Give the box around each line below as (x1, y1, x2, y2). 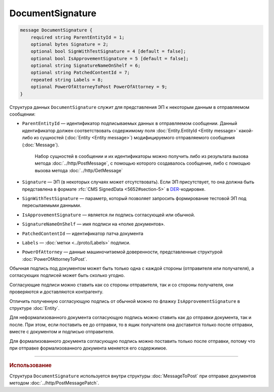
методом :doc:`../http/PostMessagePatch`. (9, 380, 99, 386)
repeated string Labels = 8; (30, 76, 104, 83)
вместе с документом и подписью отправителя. (9, 329, 114, 335)
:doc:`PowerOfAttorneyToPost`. (22, 256, 87, 262)
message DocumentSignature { (20, 27, 93, 33)
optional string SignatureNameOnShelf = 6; (30, 63, 141, 68)
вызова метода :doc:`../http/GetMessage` (35, 167, 123, 173)
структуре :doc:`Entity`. (9, 305, 60, 311)
